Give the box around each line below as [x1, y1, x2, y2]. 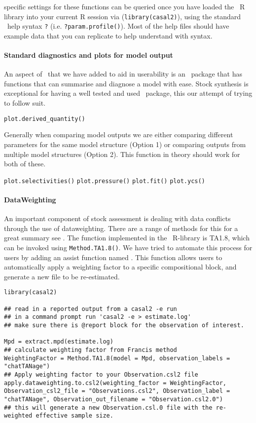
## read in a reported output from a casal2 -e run [4, 305, 177, 312]
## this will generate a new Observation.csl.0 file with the [4, 404, 213, 411]
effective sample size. [36, 412, 113, 420]
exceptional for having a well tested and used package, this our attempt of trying [4, 88, 253, 98]
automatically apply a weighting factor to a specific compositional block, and [4, 262, 237, 272]
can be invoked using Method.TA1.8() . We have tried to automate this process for [4, 242, 253, 252]
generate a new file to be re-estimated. [4, 271, 120, 281]
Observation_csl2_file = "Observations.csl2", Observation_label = [4, 387, 230, 395]
